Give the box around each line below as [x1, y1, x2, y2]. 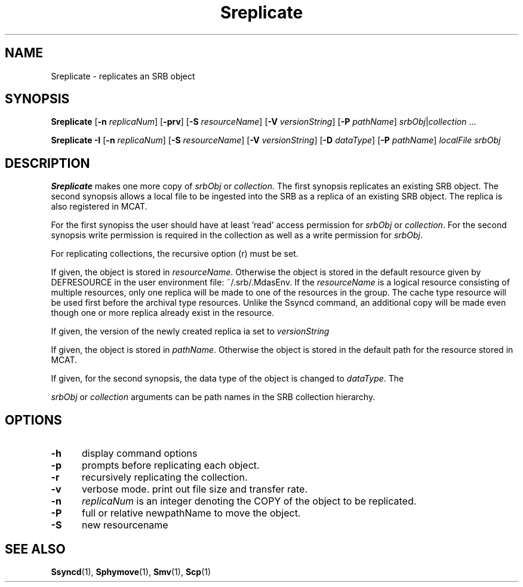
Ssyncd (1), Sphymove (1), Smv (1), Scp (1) [51, 566, 211, 577]
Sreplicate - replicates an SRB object [51, 70, 195, 81]
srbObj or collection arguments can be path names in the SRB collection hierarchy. [51, 392, 376, 402]
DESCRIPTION [5, 155, 90, 171]
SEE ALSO [5, 541, 66, 557]
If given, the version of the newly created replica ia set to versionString [51, 326, 330, 337]
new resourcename [81, 519, 168, 531]
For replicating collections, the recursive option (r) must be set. [51, 248, 299, 259]
